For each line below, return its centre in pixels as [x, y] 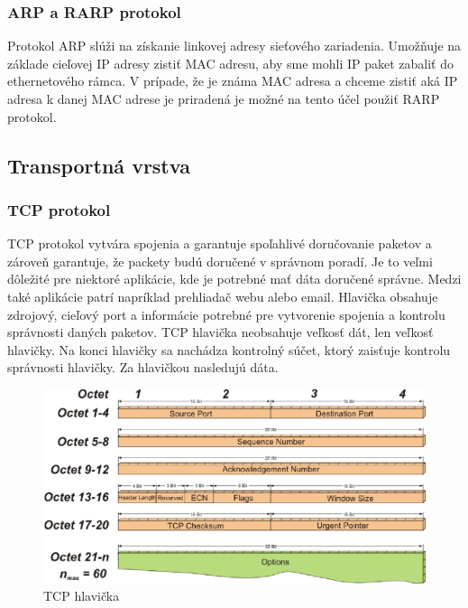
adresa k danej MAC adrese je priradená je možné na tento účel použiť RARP [224, 98]
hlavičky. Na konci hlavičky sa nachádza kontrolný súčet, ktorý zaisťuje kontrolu [229, 349]
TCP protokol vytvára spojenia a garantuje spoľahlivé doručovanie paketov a [220, 243]
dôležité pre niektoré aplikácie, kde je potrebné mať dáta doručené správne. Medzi [234, 279]
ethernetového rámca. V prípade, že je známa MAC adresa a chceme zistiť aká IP [233, 81]
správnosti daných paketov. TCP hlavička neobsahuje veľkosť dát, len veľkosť [220, 332]
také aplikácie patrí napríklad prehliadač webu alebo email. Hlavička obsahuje [223, 296]
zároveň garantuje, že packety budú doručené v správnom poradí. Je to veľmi [220, 261]
